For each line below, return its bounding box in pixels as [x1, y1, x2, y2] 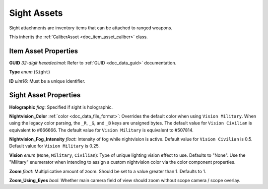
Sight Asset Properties [9, 91, 81, 99]
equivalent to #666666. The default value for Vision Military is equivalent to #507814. [9, 127, 194, 133]
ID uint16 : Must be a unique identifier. [9, 78, 85, 84]
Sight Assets [9, 7, 63, 18]
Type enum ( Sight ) [9, 69, 51, 75]
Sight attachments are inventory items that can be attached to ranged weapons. [9, 25, 173, 31]
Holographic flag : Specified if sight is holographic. [9, 104, 113, 110]
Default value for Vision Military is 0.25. [9, 143, 100, 149]
